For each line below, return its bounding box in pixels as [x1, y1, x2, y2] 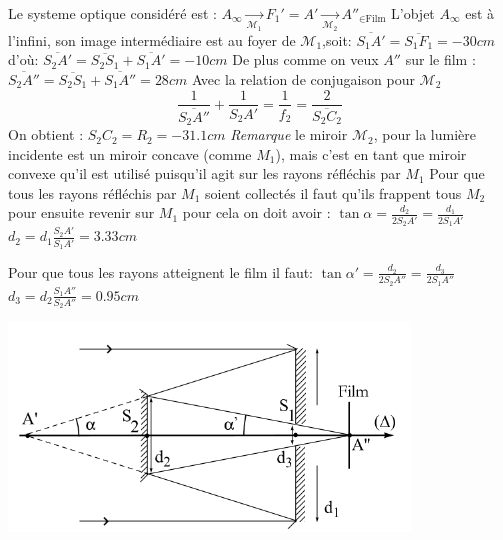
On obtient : [8, 124, 84, 145]
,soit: [322, 29, 352, 50]
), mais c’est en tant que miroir [275, 143, 467, 164]
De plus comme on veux [232, 49, 379, 70]
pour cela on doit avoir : [182, 202, 331, 223]
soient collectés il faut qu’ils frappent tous [205, 182, 462, 203]
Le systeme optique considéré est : [8, 3, 217, 23]
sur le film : [405, 49, 476, 70]
